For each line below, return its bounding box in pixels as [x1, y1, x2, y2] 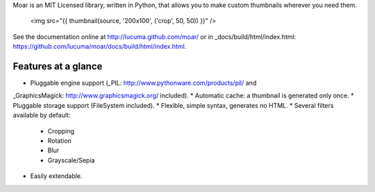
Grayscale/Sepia [47, 156, 95, 164]
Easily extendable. [30, 172, 83, 180]
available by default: [12, 111, 71, 120]
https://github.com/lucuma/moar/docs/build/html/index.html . [12, 42, 187, 51]
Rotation [47, 136, 72, 145]
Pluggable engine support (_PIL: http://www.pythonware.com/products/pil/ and [30, 79, 257, 87]
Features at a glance [12, 60, 103, 72]
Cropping [47, 127, 75, 135]
